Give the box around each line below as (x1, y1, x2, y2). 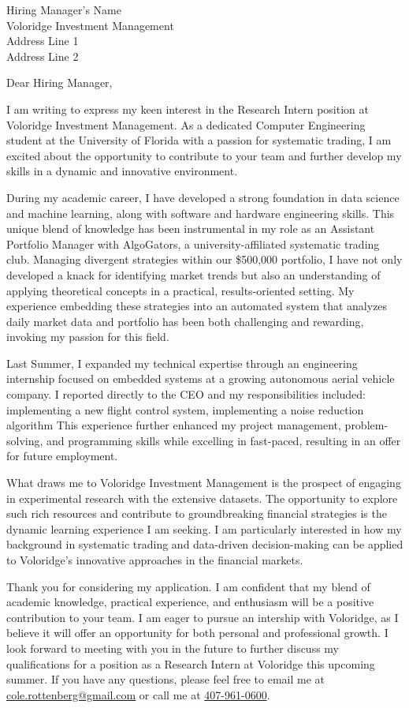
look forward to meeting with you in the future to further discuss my (6, 639, 340, 656)
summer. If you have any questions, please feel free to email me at (6, 671, 325, 687)
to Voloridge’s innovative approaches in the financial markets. (6, 552, 303, 568)
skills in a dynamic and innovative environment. (6, 163, 238, 179)
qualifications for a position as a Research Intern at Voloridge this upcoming (6, 655, 375, 672)
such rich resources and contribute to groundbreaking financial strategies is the (6, 505, 387, 522)
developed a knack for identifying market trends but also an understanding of (6, 266, 381, 283)
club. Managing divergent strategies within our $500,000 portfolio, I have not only (6, 251, 403, 268)
